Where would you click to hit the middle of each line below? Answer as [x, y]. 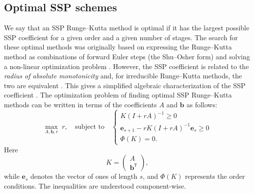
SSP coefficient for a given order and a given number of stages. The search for [121, 37]
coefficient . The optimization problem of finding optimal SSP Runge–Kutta [118, 95]
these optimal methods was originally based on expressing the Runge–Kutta [118, 47]
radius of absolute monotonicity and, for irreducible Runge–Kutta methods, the [123, 76]
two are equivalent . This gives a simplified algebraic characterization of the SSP [125, 85]
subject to [90, 127]
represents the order [215, 176]
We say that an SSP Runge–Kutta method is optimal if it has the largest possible [127, 28]
